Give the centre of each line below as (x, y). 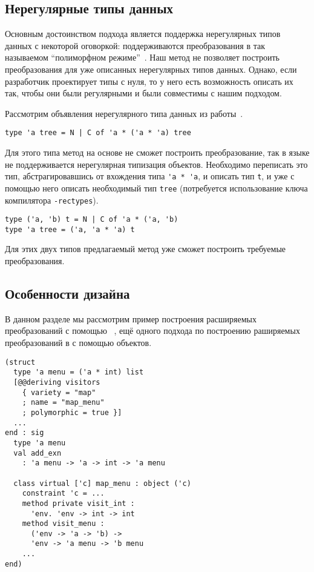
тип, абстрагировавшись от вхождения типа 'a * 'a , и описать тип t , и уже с (150, 176)
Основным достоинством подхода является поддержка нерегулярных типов (143, 34)
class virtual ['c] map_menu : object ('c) (102, 483)
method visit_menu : (63, 524)
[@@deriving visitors (57, 382)
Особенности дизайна (67, 294)
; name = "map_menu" (63, 403)
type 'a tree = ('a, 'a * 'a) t (70, 229)
